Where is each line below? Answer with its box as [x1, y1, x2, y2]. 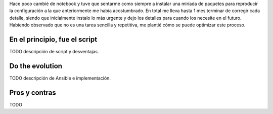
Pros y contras [9, 88, 57, 97]
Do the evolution [9, 61, 63, 70]
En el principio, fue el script [9, 35, 98, 44]
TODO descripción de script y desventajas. [9, 49, 99, 55]
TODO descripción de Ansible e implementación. [9, 75, 111, 81]
